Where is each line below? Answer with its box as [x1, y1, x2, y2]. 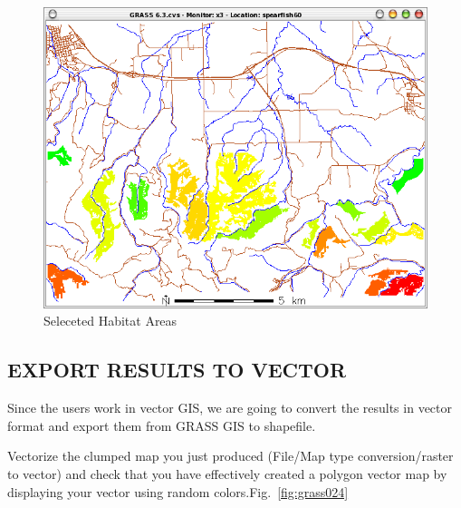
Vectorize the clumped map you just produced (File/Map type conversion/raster [7, 446, 454, 465]
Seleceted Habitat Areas [43, 311, 178, 330]
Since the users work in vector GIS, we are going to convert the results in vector [7, 398, 453, 417]
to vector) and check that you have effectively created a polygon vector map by [7, 464, 447, 483]
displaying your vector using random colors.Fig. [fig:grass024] [7, 482, 349, 501]
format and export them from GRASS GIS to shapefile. [7, 415, 316, 435]
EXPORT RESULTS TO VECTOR [7, 356, 347, 384]
